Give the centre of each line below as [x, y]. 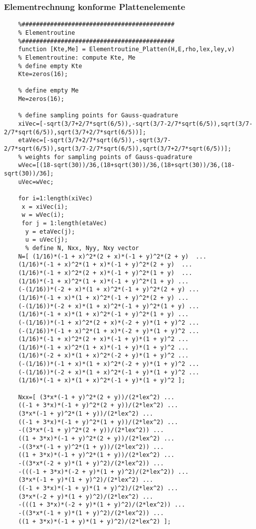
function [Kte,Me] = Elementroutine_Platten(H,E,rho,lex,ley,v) [127, 49]
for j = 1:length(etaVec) [64, 223]
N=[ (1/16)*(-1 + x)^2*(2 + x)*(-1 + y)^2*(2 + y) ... [112, 256]
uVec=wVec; [36, 182]
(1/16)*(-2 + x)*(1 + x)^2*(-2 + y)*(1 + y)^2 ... [103, 356]
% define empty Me [48, 91]
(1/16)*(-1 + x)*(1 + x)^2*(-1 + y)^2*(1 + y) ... [103, 314]
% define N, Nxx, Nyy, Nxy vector [82, 248]
